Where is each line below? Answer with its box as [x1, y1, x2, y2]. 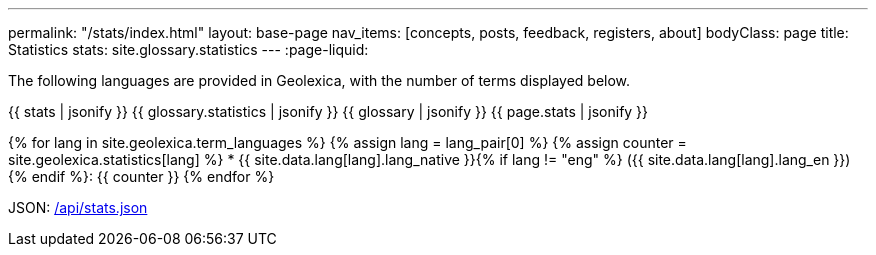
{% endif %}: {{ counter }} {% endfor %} [8, 168, 275, 185]
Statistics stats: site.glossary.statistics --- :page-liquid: [8, 41, 369, 58]
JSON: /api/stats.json [8, 199, 148, 216]
